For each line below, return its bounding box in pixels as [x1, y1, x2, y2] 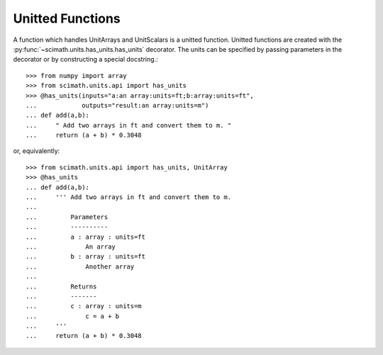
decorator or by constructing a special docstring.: [13, 55, 159, 64]
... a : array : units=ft [26, 232, 145, 241]
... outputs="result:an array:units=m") [26, 101, 209, 109]
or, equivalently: [13, 147, 60, 155]
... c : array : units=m [26, 302, 142, 310]
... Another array [26, 262, 135, 271]
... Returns [26, 282, 97, 291]
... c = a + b [26, 312, 120, 320]
